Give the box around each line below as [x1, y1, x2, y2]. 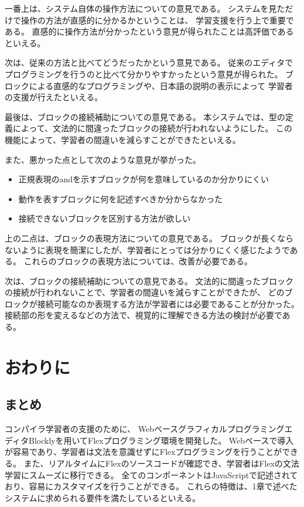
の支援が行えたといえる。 [5, 91, 103, 103]
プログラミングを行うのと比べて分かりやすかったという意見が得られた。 [5, 67, 283, 80]
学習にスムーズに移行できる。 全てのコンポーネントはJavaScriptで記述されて [5, 468, 298, 481]
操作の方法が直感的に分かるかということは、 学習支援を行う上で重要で [20, 13, 294, 26]
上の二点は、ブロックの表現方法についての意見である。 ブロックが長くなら [5, 232, 294, 244]
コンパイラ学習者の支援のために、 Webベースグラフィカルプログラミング [5, 423, 285, 435]
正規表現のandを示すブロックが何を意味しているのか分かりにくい [18, 173, 269, 185]
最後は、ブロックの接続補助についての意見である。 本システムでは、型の [5, 110, 285, 123]
